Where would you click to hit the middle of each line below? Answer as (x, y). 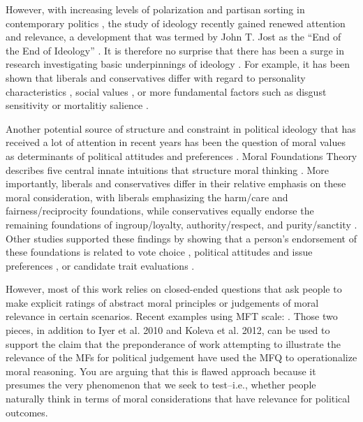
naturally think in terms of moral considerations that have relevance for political (178, 399)
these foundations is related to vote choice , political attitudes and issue (159, 252)
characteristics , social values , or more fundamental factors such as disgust (166, 91)
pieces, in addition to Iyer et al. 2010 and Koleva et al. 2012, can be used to (168, 330)
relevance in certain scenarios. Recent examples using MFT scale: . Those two (172, 316)
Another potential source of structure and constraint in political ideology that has (181, 128)
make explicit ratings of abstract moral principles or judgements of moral (162, 302)
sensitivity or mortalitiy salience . (77, 105)
